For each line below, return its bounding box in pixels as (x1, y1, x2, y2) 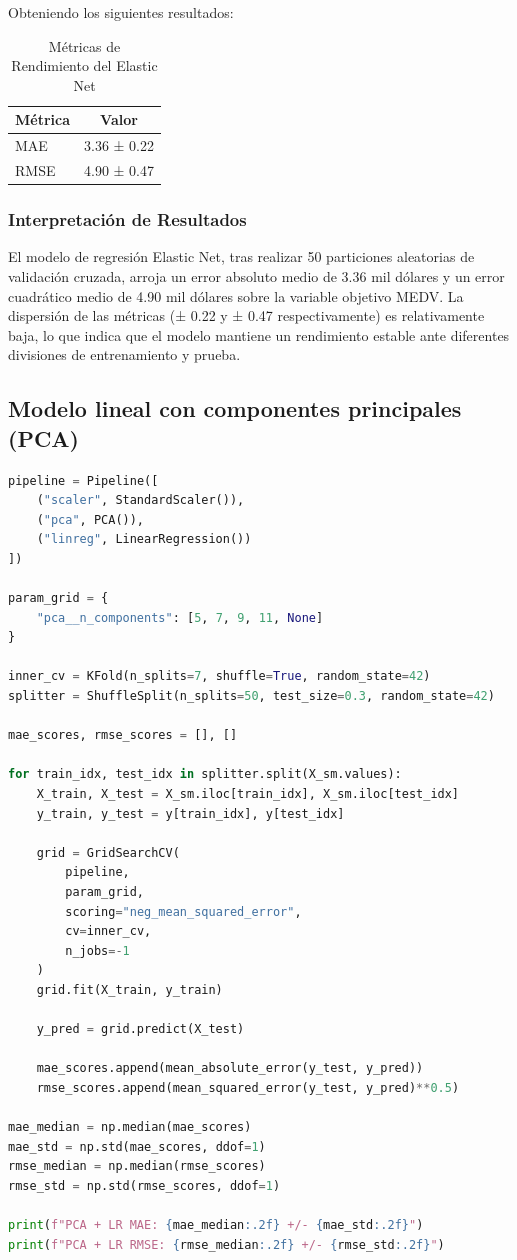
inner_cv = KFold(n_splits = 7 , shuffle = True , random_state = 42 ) (8, 669, 431, 684)
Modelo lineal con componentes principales (8, 393, 462, 424)
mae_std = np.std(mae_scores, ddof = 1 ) (8, 1139, 266, 1154)
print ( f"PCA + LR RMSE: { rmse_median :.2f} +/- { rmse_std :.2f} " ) (8, 1237, 445, 1252)
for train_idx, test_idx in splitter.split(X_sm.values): (8, 767, 402, 782)
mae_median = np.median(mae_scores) (8, 1120, 252, 1135)
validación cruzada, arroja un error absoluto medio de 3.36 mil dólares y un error (8, 265, 505, 286)
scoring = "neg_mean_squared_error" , (65, 904, 302, 919)
